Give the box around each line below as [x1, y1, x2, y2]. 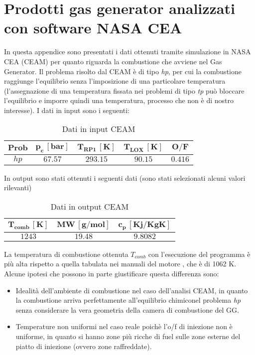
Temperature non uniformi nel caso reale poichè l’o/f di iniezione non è [15, 321, 233, 332]
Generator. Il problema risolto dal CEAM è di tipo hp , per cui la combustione [4, 66, 242, 76]
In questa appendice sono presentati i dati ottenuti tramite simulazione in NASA [4, 46, 251, 57]
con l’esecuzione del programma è [148, 248, 251, 259]
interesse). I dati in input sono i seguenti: [4, 105, 129, 115]
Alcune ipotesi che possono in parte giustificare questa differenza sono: [4, 268, 219, 278]
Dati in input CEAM [62, 123, 135, 135]
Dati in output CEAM [50, 200, 129, 212]
